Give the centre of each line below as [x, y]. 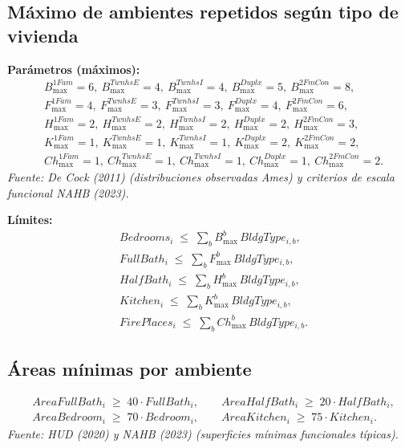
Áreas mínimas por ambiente [130, 368]
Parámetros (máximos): [74, 69]
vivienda [43, 35]
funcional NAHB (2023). [68, 192]
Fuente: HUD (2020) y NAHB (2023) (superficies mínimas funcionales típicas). [203, 433]
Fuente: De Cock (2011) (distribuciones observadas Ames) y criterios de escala [201, 177]
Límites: [30, 220]
